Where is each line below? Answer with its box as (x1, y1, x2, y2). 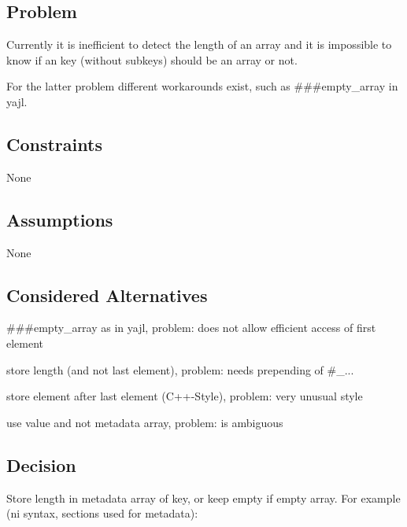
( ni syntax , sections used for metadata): (6, 505, 198, 521)
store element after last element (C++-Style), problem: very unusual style (6, 388, 363, 404)
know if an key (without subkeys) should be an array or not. (6, 51, 298, 68)
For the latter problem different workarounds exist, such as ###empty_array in (6, 78, 398, 94)
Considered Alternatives (6, 282, 208, 307)
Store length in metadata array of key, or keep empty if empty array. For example (6, 489, 401, 506)
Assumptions (6, 207, 113, 231)
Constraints (6, 131, 102, 156)
